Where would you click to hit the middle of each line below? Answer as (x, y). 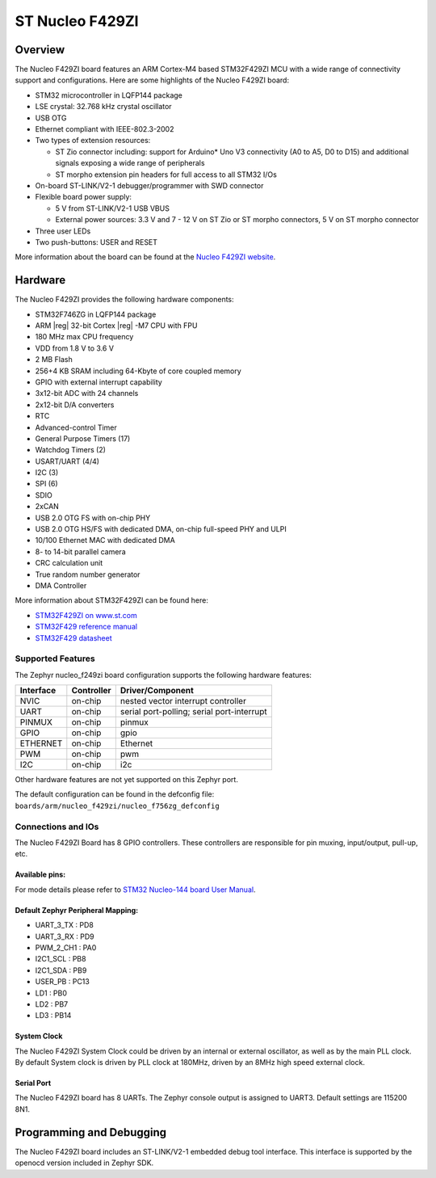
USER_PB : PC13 (63, 982)
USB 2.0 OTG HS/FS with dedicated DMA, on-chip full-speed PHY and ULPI (161, 529)
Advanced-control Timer (76, 427)
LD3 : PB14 (53, 1016)
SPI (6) (46, 484)
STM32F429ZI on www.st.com (86, 615)
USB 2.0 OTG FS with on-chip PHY (93, 518)
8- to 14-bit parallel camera (80, 551)
